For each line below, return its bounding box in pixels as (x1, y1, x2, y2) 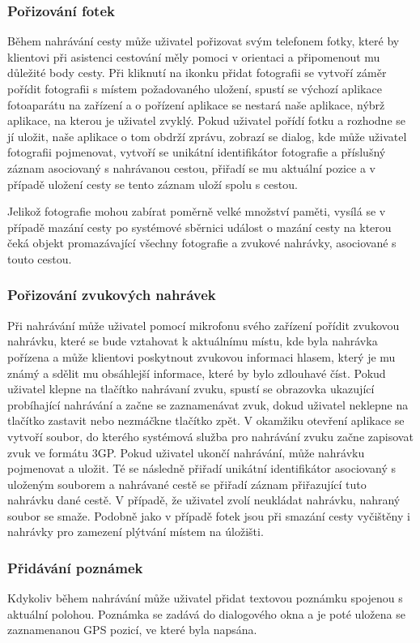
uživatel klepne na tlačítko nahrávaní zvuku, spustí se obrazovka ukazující (7, 380, 375, 397)
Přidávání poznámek (7, 557, 143, 577)
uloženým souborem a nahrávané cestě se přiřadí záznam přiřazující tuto (7, 475, 367, 492)
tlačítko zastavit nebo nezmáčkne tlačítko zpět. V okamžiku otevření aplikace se (7, 412, 405, 429)
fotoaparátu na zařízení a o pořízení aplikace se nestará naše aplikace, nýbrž (7, 96, 385, 113)
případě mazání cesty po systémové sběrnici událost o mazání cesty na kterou (7, 218, 392, 235)
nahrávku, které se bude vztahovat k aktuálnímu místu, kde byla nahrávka (7, 332, 378, 349)
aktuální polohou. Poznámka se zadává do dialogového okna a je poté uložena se (7, 605, 405, 622)
